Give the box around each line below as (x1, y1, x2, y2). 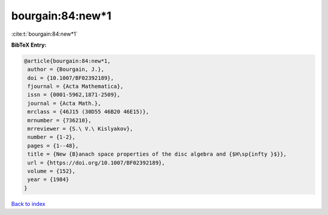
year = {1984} (27, 176, 69, 183)
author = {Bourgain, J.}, (27, 66, 104, 73)
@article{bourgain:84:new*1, (24, 58, 111, 64)
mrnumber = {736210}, (27, 117, 92, 124)
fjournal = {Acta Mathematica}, (27, 83, 124, 90)
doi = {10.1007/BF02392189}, (27, 74, 114, 81)
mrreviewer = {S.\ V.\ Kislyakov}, (27, 125, 134, 133)
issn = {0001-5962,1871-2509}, (27, 91, 121, 98)
